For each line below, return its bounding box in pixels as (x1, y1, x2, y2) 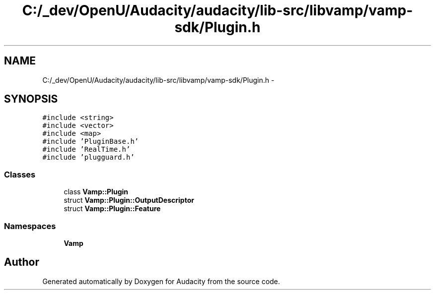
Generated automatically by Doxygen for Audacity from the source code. (42, 277, 280, 286)
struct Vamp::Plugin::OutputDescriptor (64, 196, 194, 205)
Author (4, 256, 39, 269)
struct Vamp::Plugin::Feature (64, 204, 161, 213)
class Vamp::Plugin (64, 187, 129, 196)
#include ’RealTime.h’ (42, 145, 131, 154)
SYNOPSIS (4, 93, 58, 106)
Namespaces (4, 221, 56, 231)
